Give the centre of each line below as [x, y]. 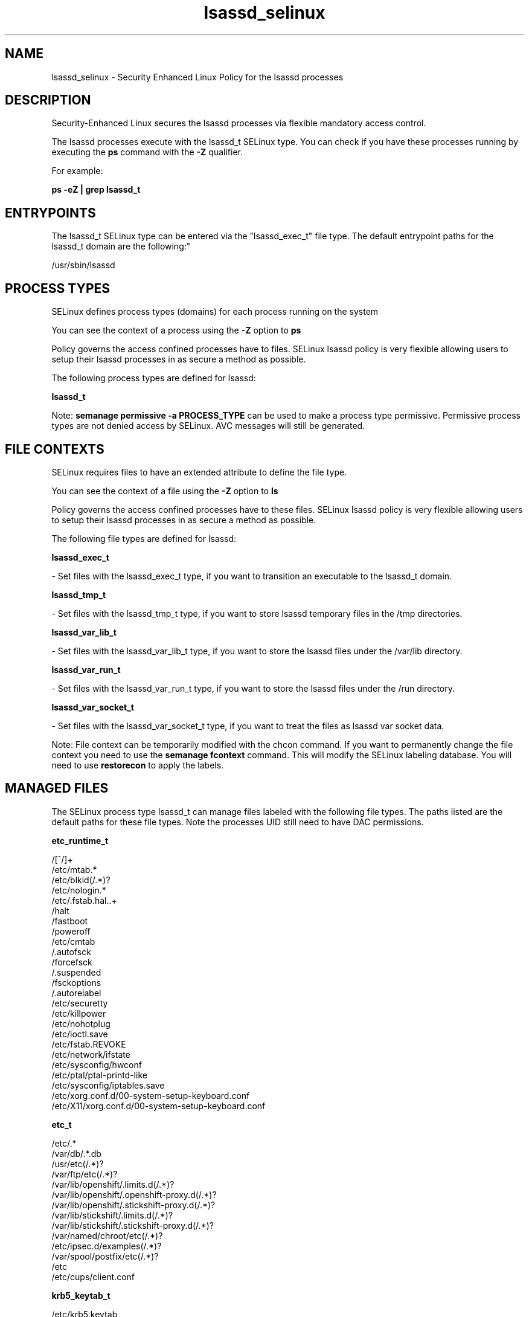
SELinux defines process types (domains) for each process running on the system [215, 312]
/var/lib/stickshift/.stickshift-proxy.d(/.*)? [133, 1225]
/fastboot [70, 921]
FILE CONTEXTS [55, 449]
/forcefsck [72, 962]
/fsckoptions [76, 982]
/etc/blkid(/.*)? [81, 880]
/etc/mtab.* [74, 869]
